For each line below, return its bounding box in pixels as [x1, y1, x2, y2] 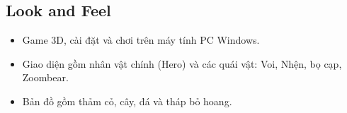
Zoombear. [22, 70, 69, 85]
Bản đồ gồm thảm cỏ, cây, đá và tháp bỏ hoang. [22, 93, 232, 108]
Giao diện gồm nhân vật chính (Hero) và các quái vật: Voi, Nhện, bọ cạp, [22, 56, 342, 71]
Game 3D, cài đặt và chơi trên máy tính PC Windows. [22, 32, 260, 47]
